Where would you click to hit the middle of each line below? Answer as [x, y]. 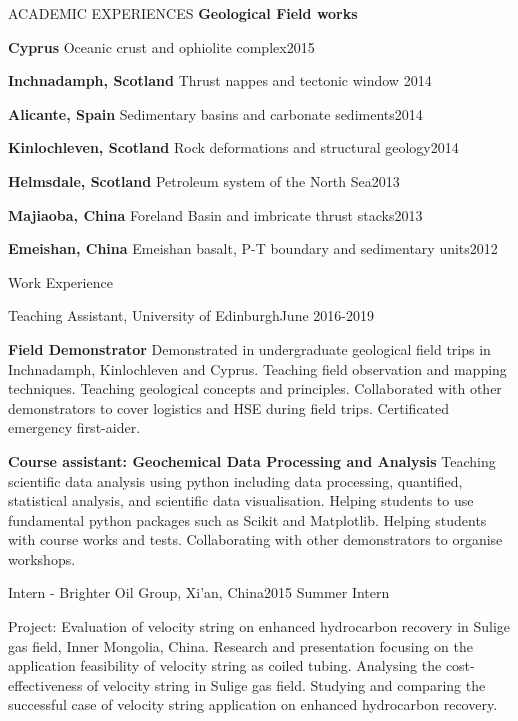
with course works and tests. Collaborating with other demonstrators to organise [255, 539]
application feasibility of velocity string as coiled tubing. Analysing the [225, 665]
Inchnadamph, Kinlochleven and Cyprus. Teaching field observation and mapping [257, 368]
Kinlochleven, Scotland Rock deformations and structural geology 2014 [233, 147]
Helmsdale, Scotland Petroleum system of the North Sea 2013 [204, 180]
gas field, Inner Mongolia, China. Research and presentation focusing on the [240, 645]
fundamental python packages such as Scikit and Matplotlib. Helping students [247, 519]
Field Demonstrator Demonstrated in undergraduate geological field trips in [249, 348]
